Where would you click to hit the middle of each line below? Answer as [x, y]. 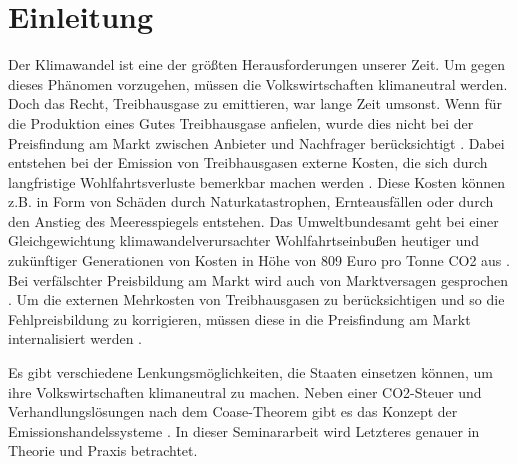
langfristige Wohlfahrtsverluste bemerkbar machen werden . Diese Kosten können [257, 181]
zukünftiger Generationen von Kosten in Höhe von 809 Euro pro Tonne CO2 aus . [259, 260]
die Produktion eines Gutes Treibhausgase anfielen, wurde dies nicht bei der [241, 122]
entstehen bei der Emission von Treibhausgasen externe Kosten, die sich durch [248, 162]
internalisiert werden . [75, 338]
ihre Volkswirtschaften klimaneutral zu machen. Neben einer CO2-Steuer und [245, 391]
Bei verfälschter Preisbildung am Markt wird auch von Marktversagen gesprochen [258, 279]
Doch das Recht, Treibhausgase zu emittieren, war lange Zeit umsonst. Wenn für [255, 103]
